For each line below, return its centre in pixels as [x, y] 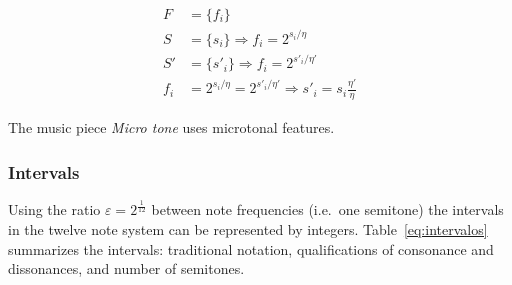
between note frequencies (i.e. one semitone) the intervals [327, 209]
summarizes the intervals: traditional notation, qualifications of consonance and [251, 248]
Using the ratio [54, 209]
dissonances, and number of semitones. [126, 268]
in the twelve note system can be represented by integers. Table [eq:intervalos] [248, 229]
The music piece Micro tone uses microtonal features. [171, 127]
